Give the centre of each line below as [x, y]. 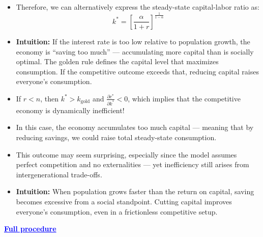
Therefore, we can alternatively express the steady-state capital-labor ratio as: [138, 7]
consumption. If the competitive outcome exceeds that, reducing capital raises [137, 71]
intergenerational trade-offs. [59, 174]
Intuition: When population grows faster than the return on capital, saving [135, 191]
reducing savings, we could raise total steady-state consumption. [116, 137]
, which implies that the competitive [184, 98]
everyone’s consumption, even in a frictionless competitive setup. [117, 211]
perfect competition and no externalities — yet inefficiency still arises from [133, 164]
